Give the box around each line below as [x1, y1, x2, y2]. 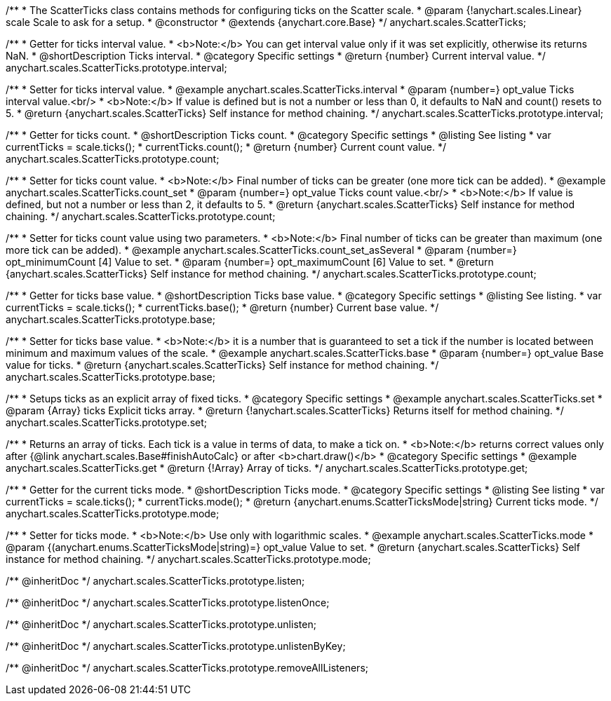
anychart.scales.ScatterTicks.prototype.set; [6, 416, 207, 428]
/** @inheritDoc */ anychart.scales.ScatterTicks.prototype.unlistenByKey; [6, 640, 346, 652]
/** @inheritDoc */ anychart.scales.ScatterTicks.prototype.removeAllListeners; [6, 662, 369, 674]
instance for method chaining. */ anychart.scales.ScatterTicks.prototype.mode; [6, 553, 371, 565]
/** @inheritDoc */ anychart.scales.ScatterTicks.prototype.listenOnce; [6, 597, 330, 608]
